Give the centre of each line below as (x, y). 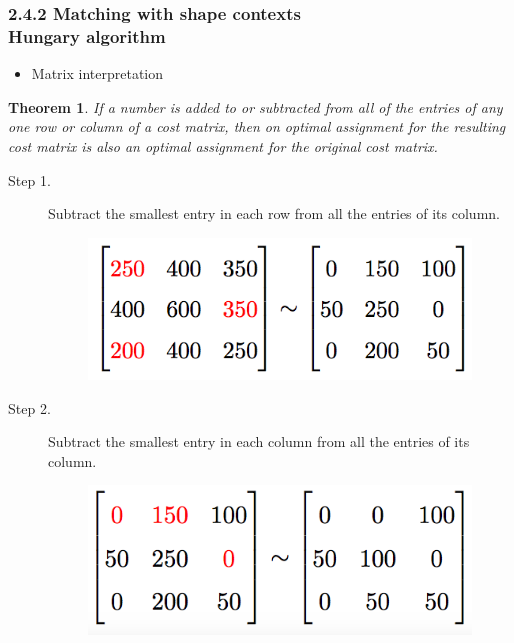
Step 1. (29, 179)
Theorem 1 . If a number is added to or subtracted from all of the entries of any (255, 106)
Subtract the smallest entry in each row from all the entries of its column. (274, 213)
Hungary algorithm (87, 35)
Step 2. (29, 407)
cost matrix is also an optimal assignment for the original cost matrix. (223, 145)
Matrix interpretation (97, 73)
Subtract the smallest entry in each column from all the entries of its (259, 441)
